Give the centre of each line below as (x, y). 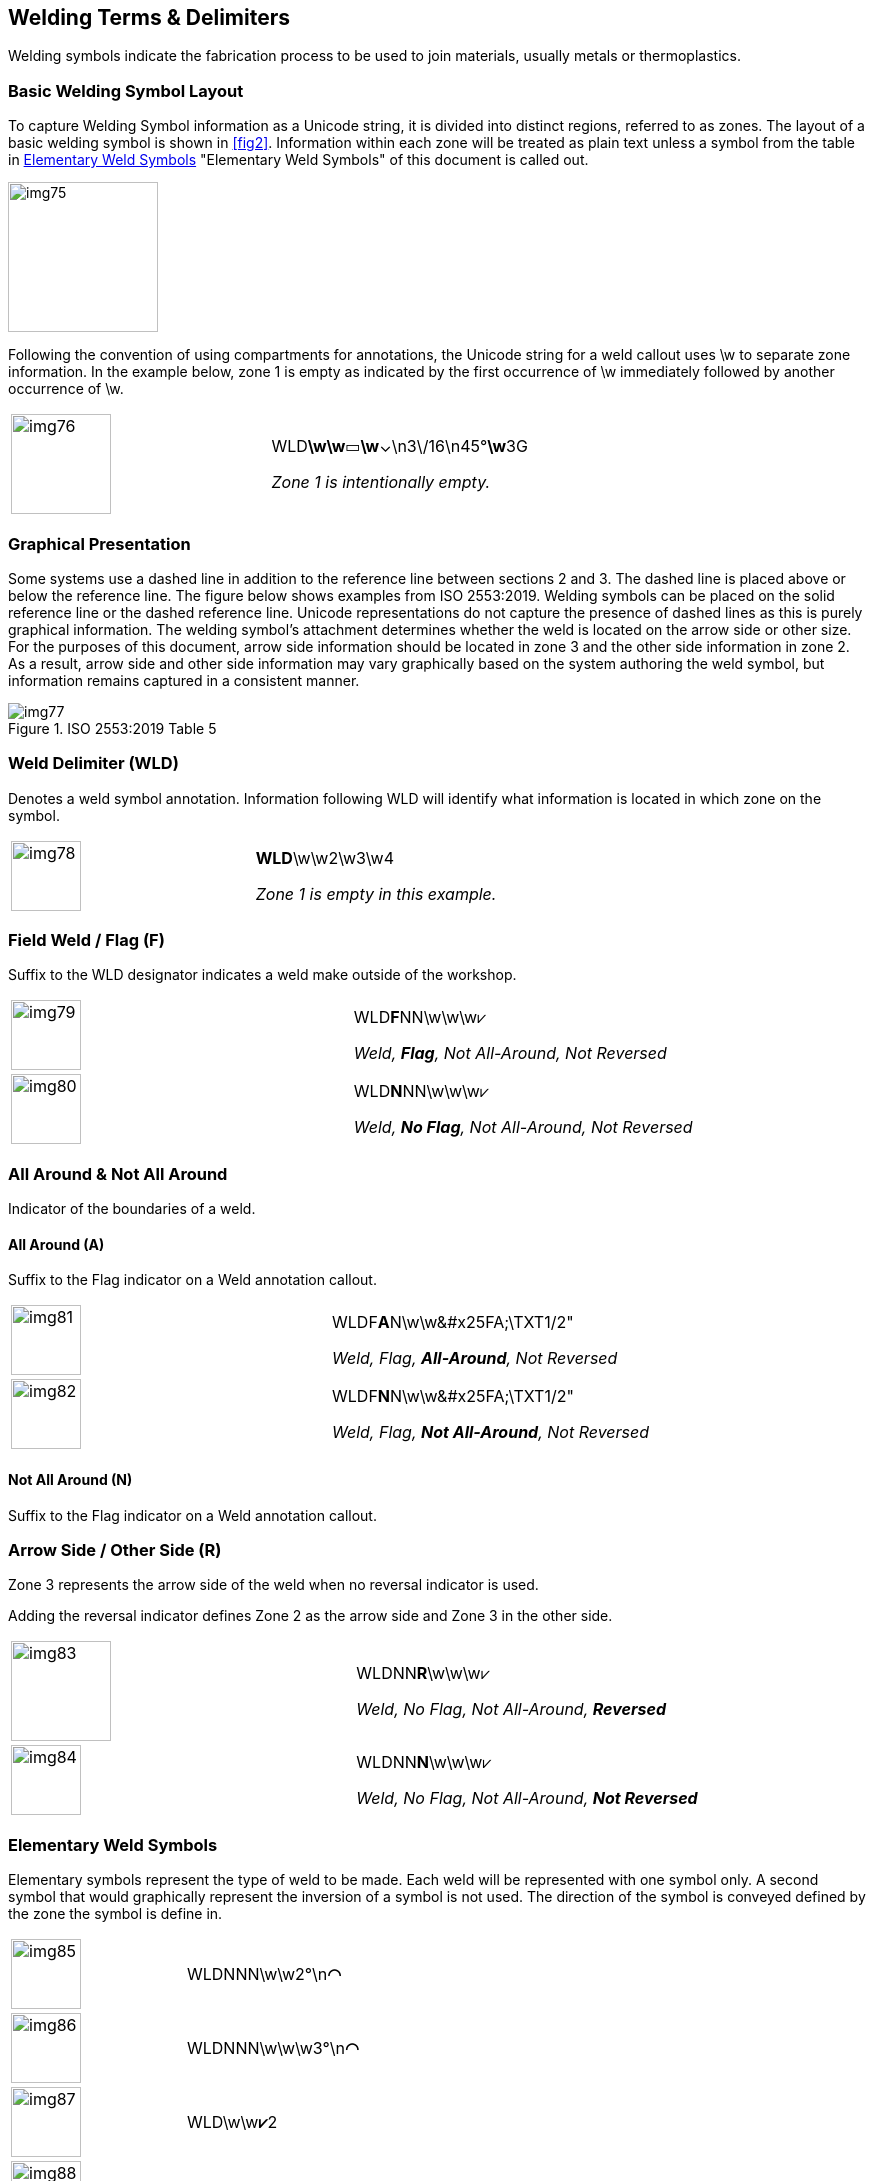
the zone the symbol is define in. (115, 1914)
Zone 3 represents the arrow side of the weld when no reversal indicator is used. (273, 1585)
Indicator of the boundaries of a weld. (132, 1209)
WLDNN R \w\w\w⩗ (423, 1673)
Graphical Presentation (99, 543)
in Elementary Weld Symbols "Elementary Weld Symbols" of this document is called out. (298, 160)
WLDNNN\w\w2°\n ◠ (264, 1974)
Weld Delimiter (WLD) (93, 763)
